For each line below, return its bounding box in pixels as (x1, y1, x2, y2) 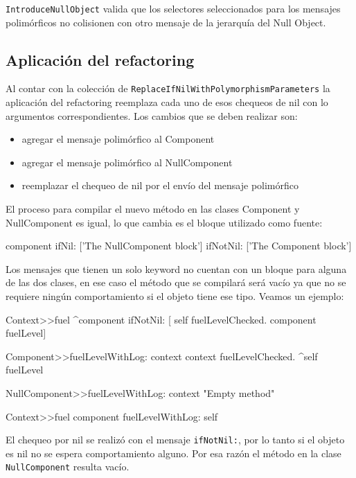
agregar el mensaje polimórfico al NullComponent (21, 154, 233, 169)
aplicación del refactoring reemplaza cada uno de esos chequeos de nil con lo (6, 95, 328, 109)
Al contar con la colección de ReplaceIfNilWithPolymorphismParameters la (6, 81, 330, 96)
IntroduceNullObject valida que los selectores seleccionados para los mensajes (6, 1, 341, 15)
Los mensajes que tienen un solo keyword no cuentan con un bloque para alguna (6, 261, 347, 276)
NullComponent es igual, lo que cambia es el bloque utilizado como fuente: (6, 215, 323, 229)
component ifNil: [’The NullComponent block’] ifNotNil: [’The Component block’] (6, 238, 352, 253)
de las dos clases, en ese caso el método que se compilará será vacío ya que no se (6, 275, 346, 290)
